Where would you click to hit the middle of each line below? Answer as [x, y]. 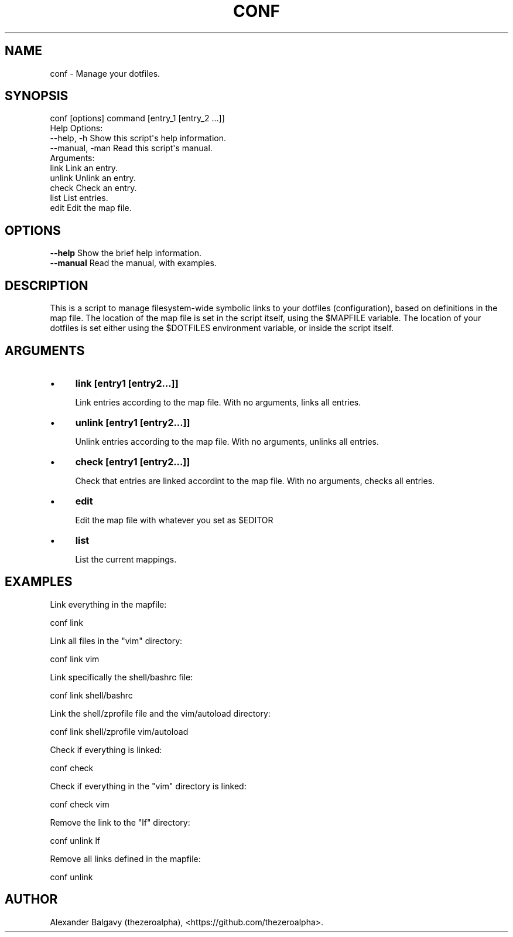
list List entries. [79, 198]
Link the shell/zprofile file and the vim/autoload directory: [160, 713]
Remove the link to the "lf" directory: [120, 822]
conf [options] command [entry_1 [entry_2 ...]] [137, 118]
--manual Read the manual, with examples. [133, 263]
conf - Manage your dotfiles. [105, 73]
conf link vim [75, 659]
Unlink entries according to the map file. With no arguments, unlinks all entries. [227, 441]
